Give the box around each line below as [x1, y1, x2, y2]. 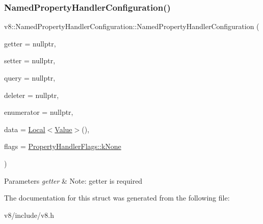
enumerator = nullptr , [4, 107, 73, 117]
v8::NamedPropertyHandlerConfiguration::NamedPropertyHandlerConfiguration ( [4, 21, 259, 32]
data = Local [4, 123, 45, 134]
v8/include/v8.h [4, 209, 55, 220]
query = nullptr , [4, 72, 56, 83]
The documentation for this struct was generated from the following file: [4, 192, 230, 203]
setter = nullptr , [4, 55, 56, 66]
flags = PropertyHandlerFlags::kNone [4, 141, 121, 152]
